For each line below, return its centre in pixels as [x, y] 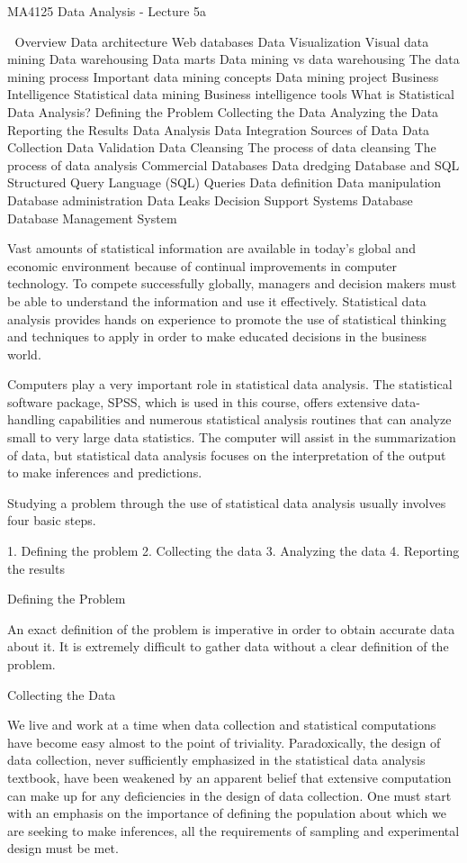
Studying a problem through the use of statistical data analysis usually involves [227, 502]
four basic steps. [52, 520]
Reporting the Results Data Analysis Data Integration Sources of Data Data [219, 129]
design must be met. [63, 848]
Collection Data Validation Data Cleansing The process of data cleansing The [222, 147]
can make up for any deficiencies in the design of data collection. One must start [229, 795]
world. [24, 354]
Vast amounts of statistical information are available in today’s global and [211, 248]
